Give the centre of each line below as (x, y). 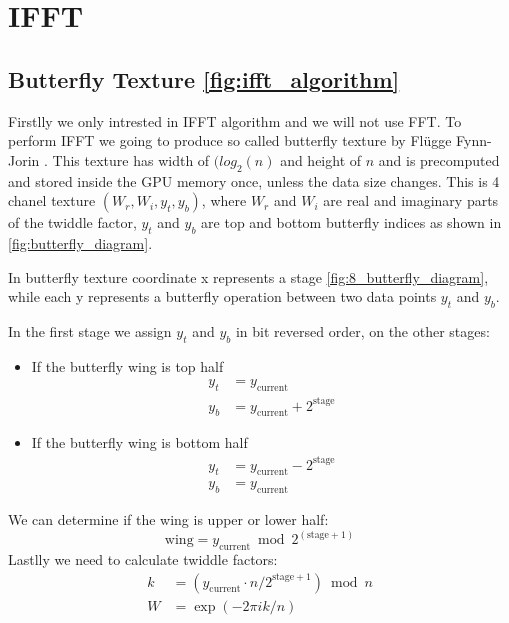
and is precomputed (439, 159)
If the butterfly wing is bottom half (139, 442)
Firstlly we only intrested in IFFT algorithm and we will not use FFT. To (235, 120)
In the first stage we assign (90, 330)
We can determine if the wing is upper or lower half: (168, 519)
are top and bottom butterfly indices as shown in (351, 222)
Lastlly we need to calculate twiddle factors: (143, 559)
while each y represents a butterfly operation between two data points (222, 296)
